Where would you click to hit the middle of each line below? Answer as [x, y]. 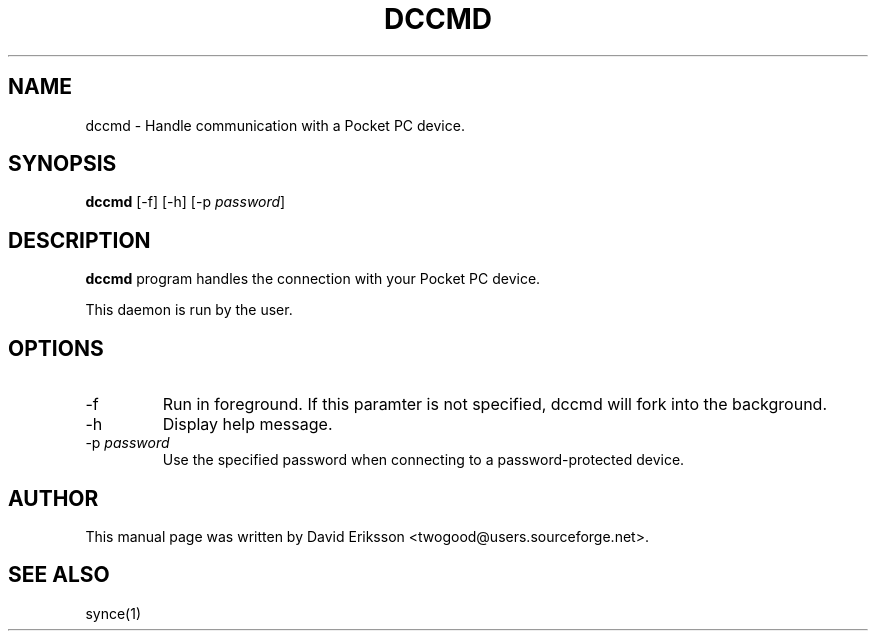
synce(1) [113, 613]
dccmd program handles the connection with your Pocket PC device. [313, 279]
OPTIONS [56, 348]
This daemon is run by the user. [189, 310]
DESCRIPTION [79, 240]
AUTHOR [53, 498]
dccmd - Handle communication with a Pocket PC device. [275, 125]
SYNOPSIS [62, 164]
